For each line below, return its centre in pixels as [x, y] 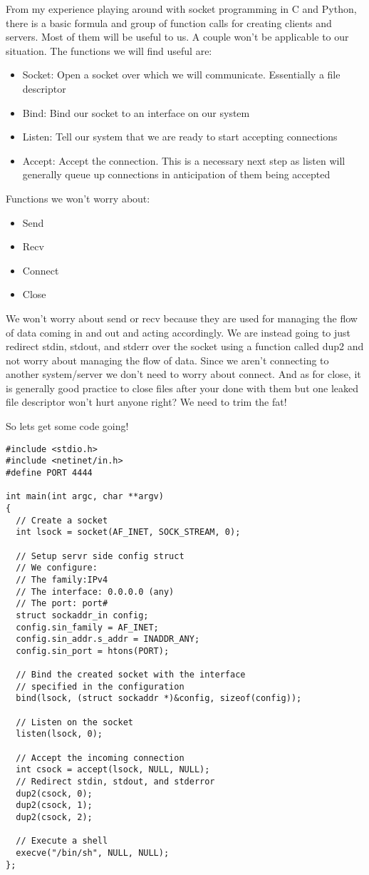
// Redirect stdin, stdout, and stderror [115, 782]
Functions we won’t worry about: [78, 198]
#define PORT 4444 [49, 472]
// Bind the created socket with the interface [131, 675]
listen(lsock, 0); [59, 734]
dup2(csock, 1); [54, 805]
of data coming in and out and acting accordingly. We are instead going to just [178, 332]
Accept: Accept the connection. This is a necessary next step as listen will [184, 160]
